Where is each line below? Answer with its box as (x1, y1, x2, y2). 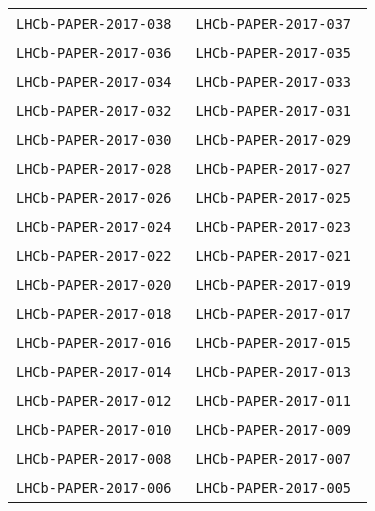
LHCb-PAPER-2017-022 (16, 248, 172, 264)
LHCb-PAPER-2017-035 (195, 45, 352, 61)
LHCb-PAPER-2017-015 (195, 335, 352, 351)
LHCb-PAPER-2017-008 (16, 451, 172, 467)
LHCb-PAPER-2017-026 (16, 190, 172, 206)
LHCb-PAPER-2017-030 (16, 132, 172, 148)
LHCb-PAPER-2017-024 (16, 219, 172, 235)
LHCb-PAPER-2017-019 (195, 277, 352, 293)
